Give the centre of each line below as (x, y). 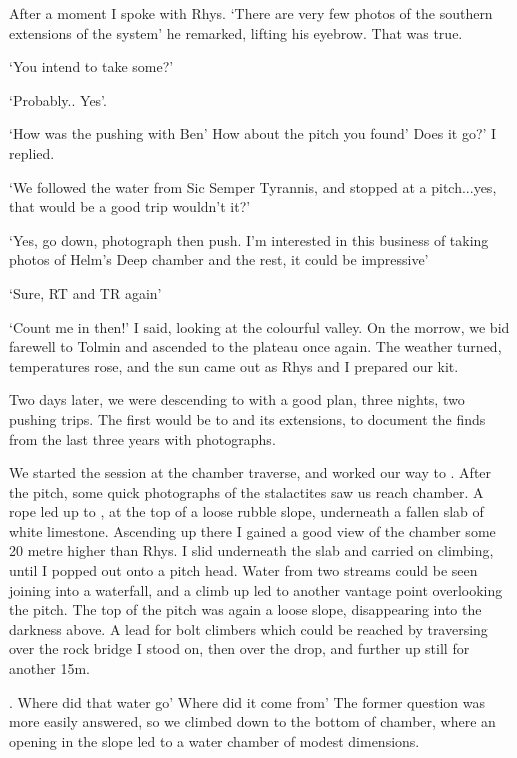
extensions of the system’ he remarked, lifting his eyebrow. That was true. (236, 32)
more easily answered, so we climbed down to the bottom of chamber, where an (252, 721)
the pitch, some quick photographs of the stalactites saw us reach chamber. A (246, 491)
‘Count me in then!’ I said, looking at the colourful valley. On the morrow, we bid (259, 326)
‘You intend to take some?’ (91, 66)
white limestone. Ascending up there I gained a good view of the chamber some (252, 530)
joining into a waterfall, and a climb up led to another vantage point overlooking (256, 589)
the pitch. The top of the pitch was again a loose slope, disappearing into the (245, 609)
